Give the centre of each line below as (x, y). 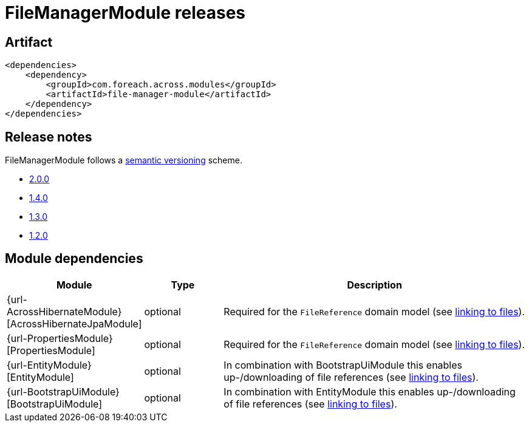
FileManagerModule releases (125, 13)
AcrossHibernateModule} (64, 311)
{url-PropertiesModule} (60, 338)
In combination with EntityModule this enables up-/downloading (370, 391)
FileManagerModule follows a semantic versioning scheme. (124, 160)
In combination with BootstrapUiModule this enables (343, 365)
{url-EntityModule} (49, 365)
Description (374, 285)
